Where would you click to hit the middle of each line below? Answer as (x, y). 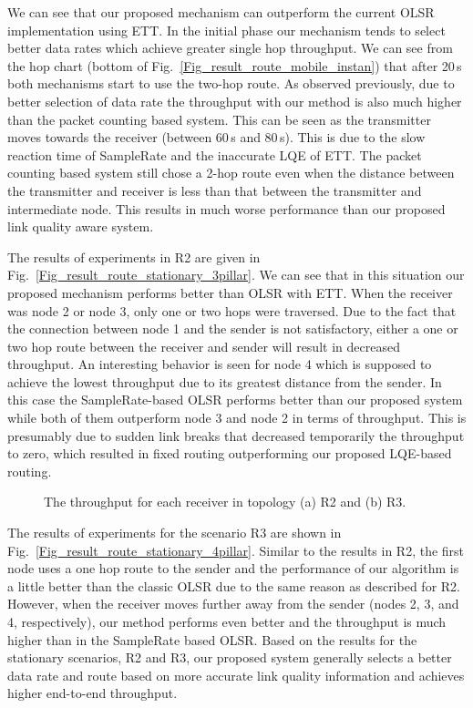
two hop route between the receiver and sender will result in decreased (204, 346)
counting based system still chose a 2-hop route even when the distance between (231, 173)
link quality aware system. (81, 226)
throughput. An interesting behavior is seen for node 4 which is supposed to (220, 364)
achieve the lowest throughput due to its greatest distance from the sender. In (225, 381)
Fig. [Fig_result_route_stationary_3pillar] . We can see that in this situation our (236, 275)
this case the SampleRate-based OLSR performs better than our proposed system (235, 400)
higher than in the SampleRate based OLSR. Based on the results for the (212, 639)
